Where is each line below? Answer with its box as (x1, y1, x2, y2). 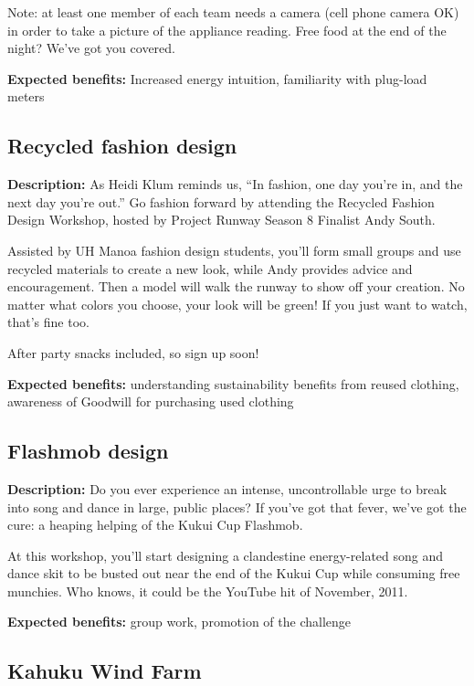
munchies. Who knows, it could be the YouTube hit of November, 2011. (7, 581, 408, 600)
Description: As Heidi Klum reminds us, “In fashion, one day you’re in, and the (7, 174, 463, 194)
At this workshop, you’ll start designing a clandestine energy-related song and (7, 545, 444, 565)
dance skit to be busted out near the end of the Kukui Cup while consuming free (7, 564, 460, 583)
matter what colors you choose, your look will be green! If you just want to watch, (7, 294, 468, 313)
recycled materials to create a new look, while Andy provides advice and (7, 259, 413, 278)
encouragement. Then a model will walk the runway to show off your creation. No (7, 277, 465, 296)
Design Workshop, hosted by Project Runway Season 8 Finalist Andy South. (7, 210, 436, 229)
